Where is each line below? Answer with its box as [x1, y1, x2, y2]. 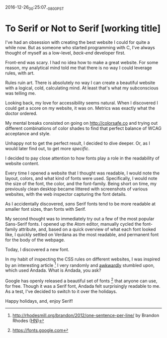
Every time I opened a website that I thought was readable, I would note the [5, 170, 160, 176]
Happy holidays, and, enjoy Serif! [5, 298, 73, 304]
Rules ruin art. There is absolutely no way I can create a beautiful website [5, 80, 156, 85]
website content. [5, 160, 40, 166]
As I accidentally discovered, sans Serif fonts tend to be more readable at [5, 201, 156, 207]
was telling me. [5, 90, 36, 96]
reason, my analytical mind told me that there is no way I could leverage [5, 65, 153, 71]
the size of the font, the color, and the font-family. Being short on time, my [5, 180, 157, 186]
